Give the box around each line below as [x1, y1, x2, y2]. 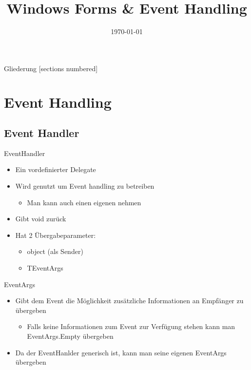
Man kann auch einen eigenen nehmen [27, 197, 141, 207]
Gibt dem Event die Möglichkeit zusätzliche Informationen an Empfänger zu [15, 295, 244, 306]
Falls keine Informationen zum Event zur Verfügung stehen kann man [27, 321, 235, 331]
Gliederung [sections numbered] [4, 63, 98, 73]
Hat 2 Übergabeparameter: [15, 230, 96, 240]
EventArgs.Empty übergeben [27, 331, 114, 341]
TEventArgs [27, 263, 63, 273]
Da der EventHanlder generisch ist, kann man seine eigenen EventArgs [15, 347, 227, 357]
